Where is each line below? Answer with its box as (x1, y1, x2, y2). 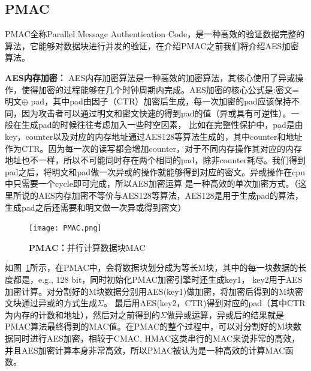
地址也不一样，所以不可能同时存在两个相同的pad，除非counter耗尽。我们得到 (5, 154, 306, 166)
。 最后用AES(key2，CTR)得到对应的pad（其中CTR (103, 297, 306, 309)
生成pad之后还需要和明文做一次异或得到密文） (5, 201, 186, 213)
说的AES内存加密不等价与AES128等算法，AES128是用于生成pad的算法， (21, 189, 304, 201)
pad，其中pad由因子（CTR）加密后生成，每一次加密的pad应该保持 (31, 95, 291, 107)
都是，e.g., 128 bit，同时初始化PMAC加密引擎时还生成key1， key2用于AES (13, 273, 303, 285)
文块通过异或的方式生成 (5, 297, 97, 309)
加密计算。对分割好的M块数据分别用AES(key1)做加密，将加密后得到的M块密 (5, 285, 303, 297)
